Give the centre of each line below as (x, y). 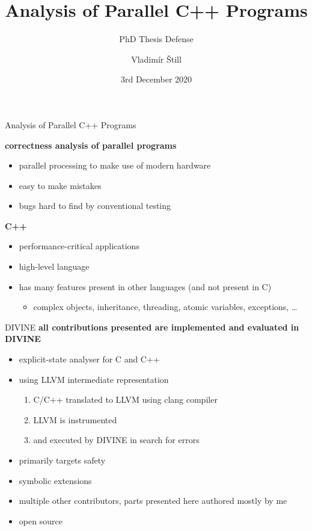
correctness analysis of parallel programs (91, 145)
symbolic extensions (55, 480)
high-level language (54, 266)
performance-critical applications (79, 246)
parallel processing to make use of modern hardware (115, 165)
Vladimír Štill (156, 59)
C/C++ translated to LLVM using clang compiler (125, 399)
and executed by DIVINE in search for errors (116, 440)
